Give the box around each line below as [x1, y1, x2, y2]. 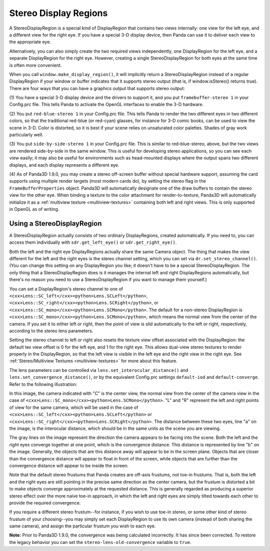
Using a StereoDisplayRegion [9, 219, 102, 228]
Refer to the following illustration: [9, 381, 77, 387]
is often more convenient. [9, 62, 62, 68]
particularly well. [9, 132, 43, 138]
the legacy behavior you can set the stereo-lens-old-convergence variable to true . [9, 539, 191, 545]
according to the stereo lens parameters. [9, 328, 93, 334]
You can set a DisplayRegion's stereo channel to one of [9, 286, 123, 292]
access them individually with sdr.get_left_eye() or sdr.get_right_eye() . [9, 239, 177, 245]
